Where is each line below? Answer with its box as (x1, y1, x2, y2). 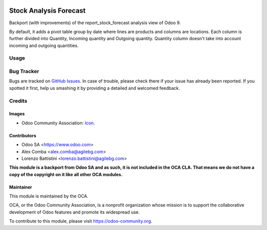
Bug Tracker (9, 68, 40, 75)
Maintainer (9, 184, 32, 190)
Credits (9, 97, 27, 104)
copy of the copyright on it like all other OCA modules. (9, 171, 123, 177)
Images (9, 111, 25, 117)
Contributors (9, 132, 37, 138)
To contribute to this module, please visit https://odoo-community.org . (9, 218, 153, 224)
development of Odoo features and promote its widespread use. (9, 209, 140, 215)
